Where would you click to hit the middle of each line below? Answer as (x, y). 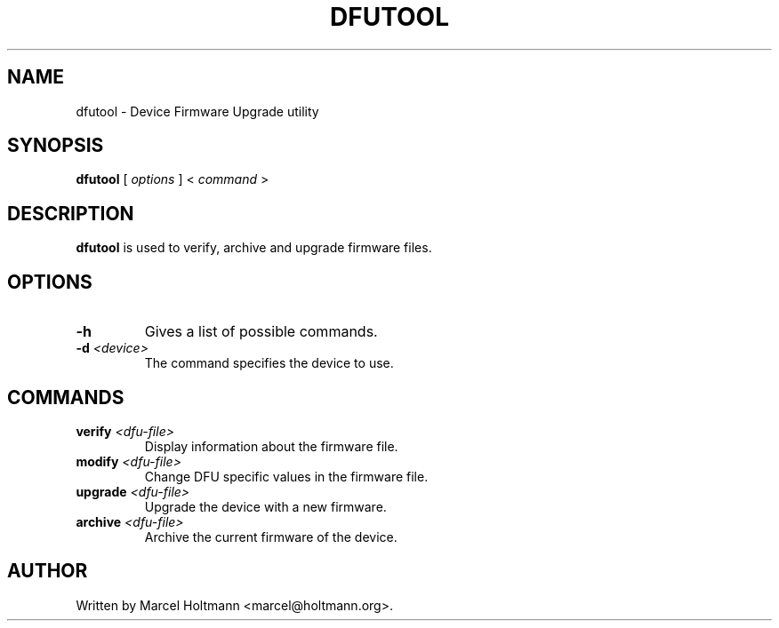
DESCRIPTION (71, 213)
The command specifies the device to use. (269, 363)
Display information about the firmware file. (271, 446)
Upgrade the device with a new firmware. (265, 506)
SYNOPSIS (56, 146)
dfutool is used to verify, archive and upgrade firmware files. (254, 248)
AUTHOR (48, 571)
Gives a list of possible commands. (261, 332)
